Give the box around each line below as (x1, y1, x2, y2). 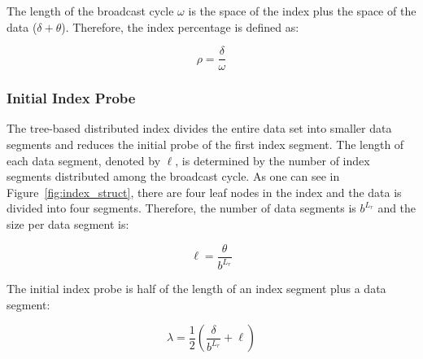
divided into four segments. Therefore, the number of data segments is (7, 199, 356, 217)
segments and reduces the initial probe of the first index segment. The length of (7, 136, 404, 153)
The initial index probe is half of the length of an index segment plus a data (7, 280, 386, 297)
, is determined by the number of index (175, 151, 370, 169)
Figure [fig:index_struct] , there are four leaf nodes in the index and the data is (7, 183, 402, 200)
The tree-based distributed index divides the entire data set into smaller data (7, 120, 392, 137)
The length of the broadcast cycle (7, 2, 174, 19)
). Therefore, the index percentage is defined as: (61, 18, 299, 35)
